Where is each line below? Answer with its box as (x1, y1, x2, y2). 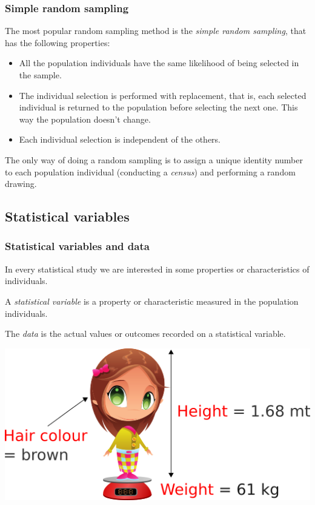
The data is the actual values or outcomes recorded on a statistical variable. (5, 327, 286, 340)
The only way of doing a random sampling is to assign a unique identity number (5, 153, 303, 166)
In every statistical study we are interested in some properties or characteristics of (5, 262, 310, 275)
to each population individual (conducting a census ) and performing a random (5, 165, 296, 178)
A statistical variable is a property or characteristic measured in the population (5, 294, 299, 307)
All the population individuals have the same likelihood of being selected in (19, 56, 299, 69)
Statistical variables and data (5, 239, 150, 254)
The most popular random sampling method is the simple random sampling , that (5, 24, 307, 37)
